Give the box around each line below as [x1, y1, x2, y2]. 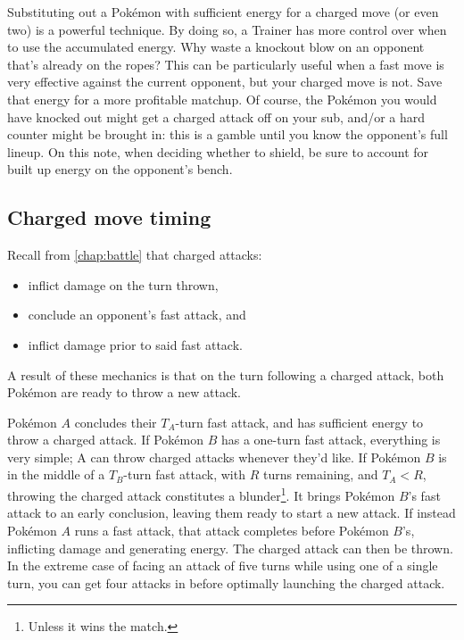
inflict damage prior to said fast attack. [28, 335, 243, 353]
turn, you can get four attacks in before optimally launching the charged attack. [7, 573, 445, 592]
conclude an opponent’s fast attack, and [28, 305, 246, 324]
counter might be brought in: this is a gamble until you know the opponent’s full [7, 125, 448, 144]
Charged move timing [7, 204, 211, 231]
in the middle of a [7, 465, 105, 484]
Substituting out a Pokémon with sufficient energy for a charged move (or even [7, 3, 439, 21]
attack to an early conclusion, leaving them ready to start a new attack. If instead [7, 503, 456, 522]
